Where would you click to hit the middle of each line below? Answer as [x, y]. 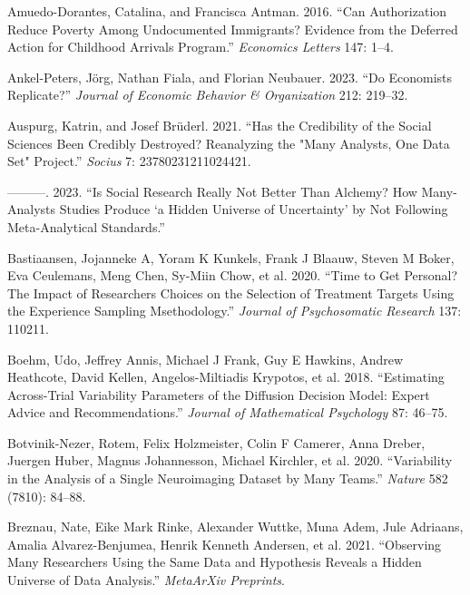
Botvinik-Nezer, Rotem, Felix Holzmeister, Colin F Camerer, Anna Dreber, [216, 442]
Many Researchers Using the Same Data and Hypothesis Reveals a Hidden [215, 562]
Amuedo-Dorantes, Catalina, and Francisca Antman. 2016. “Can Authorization [227, 11]
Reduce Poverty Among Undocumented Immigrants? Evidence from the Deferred [233, 29]
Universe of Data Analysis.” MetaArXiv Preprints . [146, 580]
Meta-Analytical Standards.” [86, 226]
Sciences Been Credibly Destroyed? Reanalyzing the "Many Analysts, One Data [229, 143]
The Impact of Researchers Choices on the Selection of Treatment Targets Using [231, 293]
